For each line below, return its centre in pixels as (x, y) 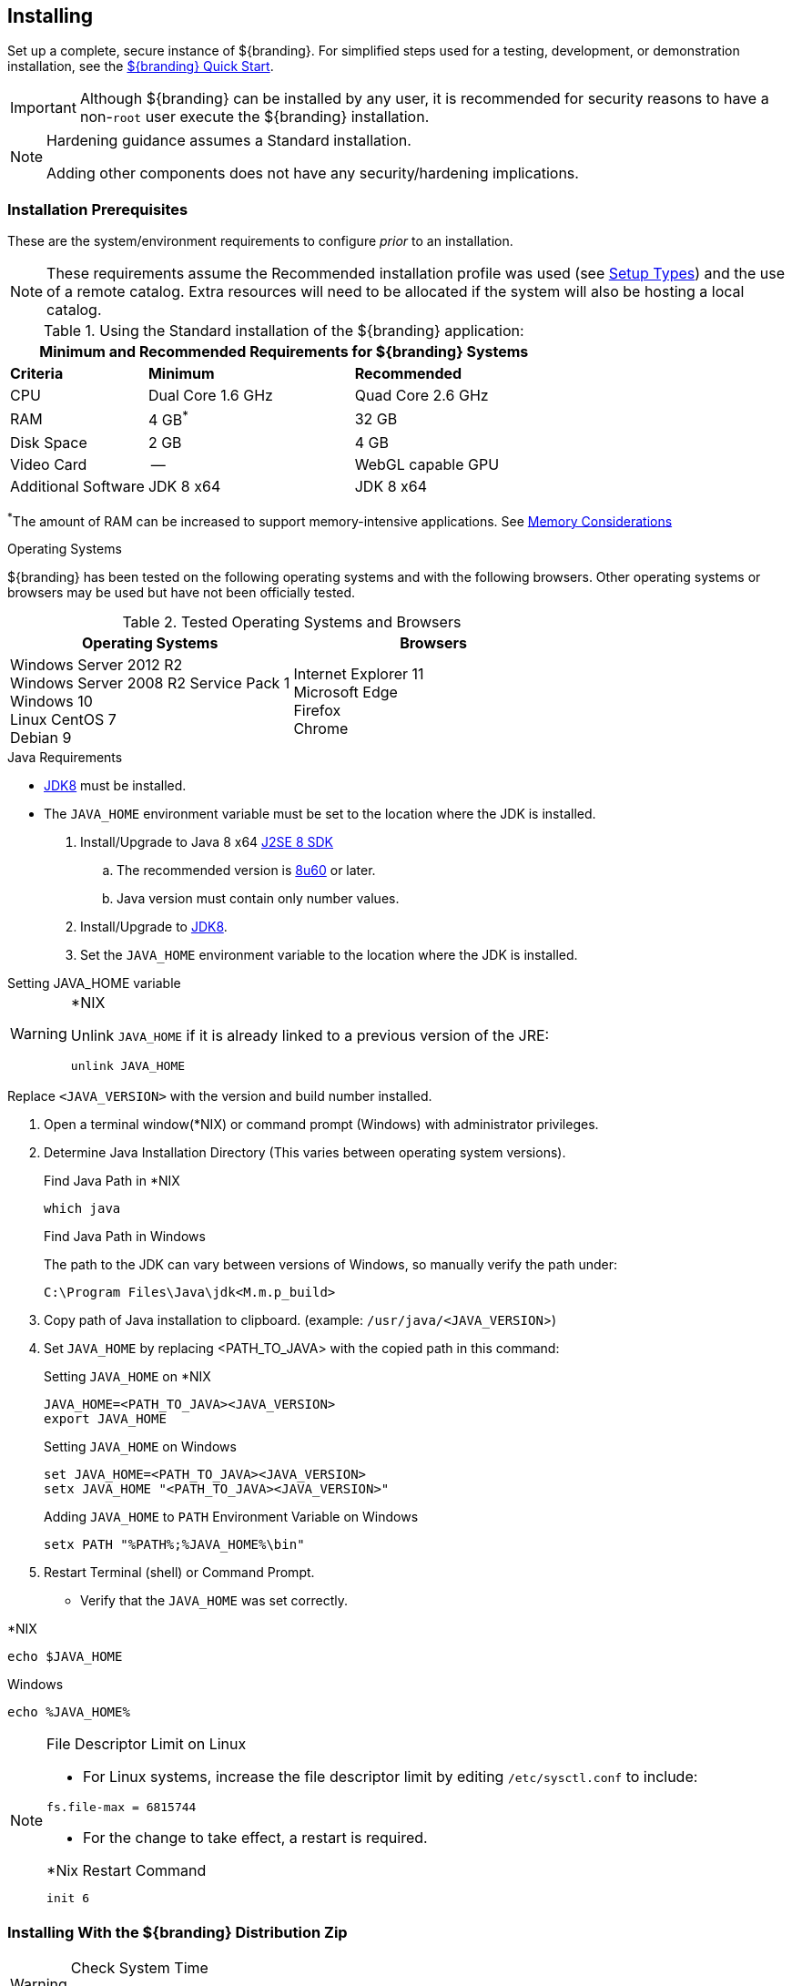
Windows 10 (51, 702)
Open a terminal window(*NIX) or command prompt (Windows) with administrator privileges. (321, 1125)
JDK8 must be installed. (115, 786)
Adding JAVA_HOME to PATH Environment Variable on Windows (231, 1517)
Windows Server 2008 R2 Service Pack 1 (150, 683)
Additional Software (77, 486)
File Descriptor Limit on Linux (147, 1744)
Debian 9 (41, 738)
